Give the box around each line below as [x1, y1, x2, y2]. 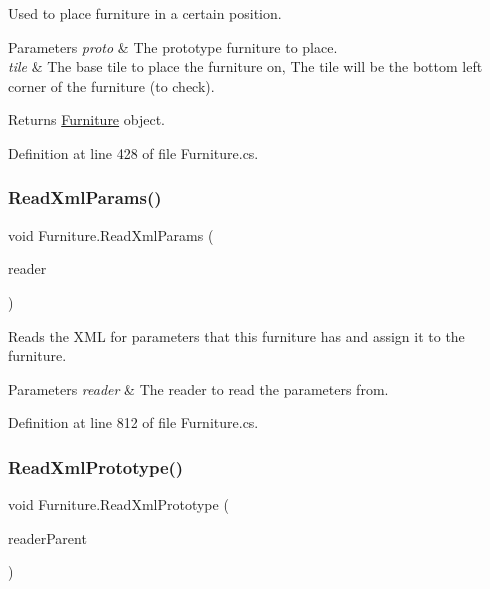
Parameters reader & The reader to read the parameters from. [8, 378, 389, 399]
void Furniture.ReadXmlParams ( [8, 224, 214, 245]
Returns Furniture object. [8, 109, 165, 130]
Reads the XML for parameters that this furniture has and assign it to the [8, 325, 465, 346]
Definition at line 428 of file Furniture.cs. [8, 142, 259, 163]
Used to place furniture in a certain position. [8, 3, 282, 23]
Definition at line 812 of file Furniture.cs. [8, 412, 259, 433]
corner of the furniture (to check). [8, 75, 215, 96]
